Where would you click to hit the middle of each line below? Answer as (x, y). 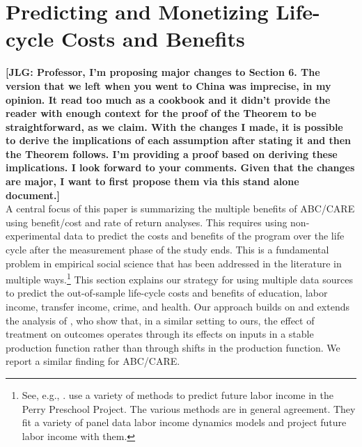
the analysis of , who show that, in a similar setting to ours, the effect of (160, 320)
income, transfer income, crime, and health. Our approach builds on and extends (178, 307)
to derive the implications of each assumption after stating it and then (179, 140)
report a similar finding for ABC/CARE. (93, 361)
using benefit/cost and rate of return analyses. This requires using (147, 222)
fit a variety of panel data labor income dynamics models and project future (184, 422)
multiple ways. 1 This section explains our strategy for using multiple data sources (179, 278)
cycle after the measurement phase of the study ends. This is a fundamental (167, 250)
